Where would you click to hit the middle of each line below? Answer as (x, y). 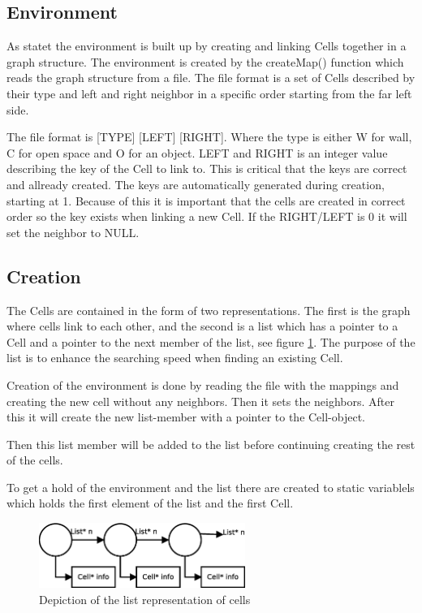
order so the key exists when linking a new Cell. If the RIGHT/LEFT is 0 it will (207, 216)
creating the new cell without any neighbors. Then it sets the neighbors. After (201, 401)
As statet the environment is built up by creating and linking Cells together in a (207, 46)
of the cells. (35, 460)
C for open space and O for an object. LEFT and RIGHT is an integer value (197, 152)
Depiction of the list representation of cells (145, 599)
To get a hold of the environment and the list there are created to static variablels (211, 487)
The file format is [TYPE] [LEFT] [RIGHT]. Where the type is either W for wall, (209, 137)
